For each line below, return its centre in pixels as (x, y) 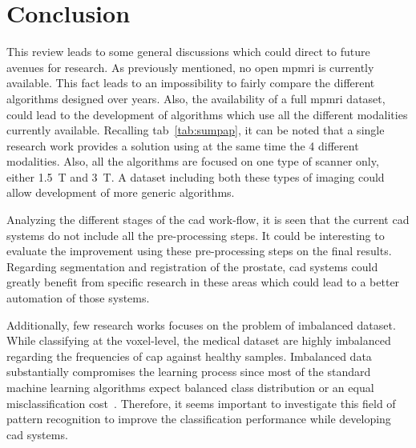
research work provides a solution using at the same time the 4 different (183, 145)
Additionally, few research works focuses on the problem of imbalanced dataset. (201, 324)
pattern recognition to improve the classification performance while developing (199, 419)
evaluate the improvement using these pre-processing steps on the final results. (199, 251)
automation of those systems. (78, 298)
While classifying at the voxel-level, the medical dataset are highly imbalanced (199, 340)
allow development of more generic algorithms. (121, 192)
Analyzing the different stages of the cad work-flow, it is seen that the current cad (208, 220)
